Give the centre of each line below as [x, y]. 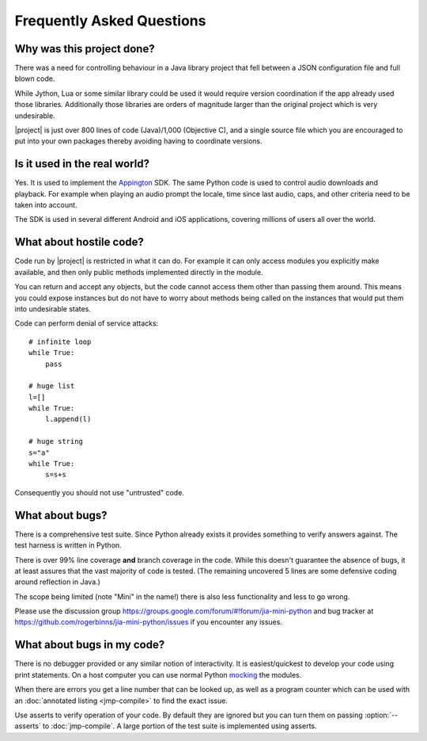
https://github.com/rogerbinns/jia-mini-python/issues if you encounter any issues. [148, 622]
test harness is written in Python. [68, 545]
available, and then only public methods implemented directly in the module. [139, 272]
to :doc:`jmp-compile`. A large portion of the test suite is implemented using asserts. [179, 726]
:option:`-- [381, 715]
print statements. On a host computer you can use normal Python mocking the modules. [158, 674]
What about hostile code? [79, 242]
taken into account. [46, 205]
